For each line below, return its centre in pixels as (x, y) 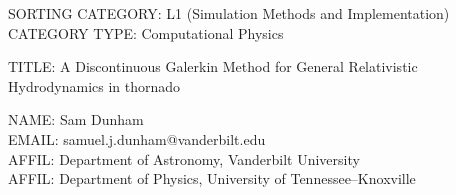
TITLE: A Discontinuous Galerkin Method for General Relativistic (213, 66)
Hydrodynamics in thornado (94, 85)
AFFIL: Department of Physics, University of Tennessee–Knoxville (212, 178)
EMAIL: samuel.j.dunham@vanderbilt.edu (137, 138)
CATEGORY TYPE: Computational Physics (146, 32)
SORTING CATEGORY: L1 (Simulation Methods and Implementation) (229, 13)
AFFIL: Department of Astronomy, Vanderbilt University (184, 158)
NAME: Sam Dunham (76, 119)
